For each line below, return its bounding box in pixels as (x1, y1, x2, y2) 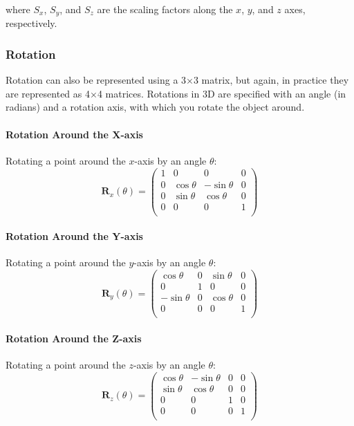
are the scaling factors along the (97, 2, 233, 16)
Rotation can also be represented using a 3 (6, 73, 187, 87)
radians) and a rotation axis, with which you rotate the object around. (6, 100, 305, 114)
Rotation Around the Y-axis (6, 229, 143, 243)
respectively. (6, 16, 57, 30)
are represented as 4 (6, 86, 90, 100)
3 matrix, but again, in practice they (193, 73, 349, 87)
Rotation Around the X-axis (6, 127, 143, 141)
